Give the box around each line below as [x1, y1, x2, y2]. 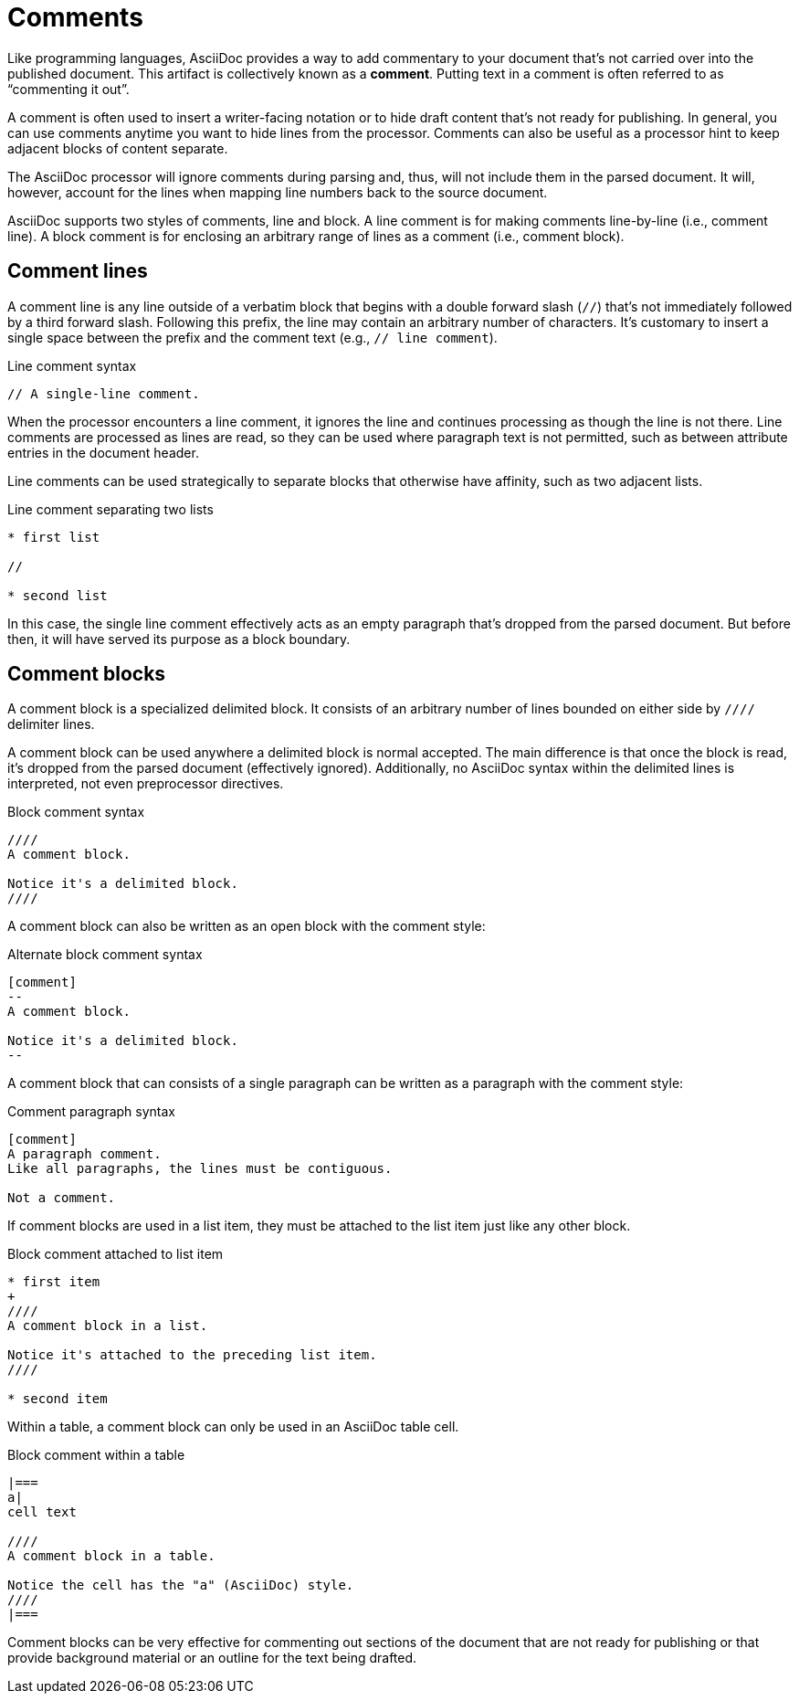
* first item [7, 1274, 100, 1290]
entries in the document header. [7, 444, 199, 460]
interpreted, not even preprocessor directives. [7, 776, 284, 792]
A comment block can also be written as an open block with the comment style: [7, 918, 486, 935]
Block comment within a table [7, 1447, 185, 1463]
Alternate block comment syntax [7, 946, 203, 963]
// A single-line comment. [7, 386, 200, 401]
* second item [7, 1391, 108, 1407]
